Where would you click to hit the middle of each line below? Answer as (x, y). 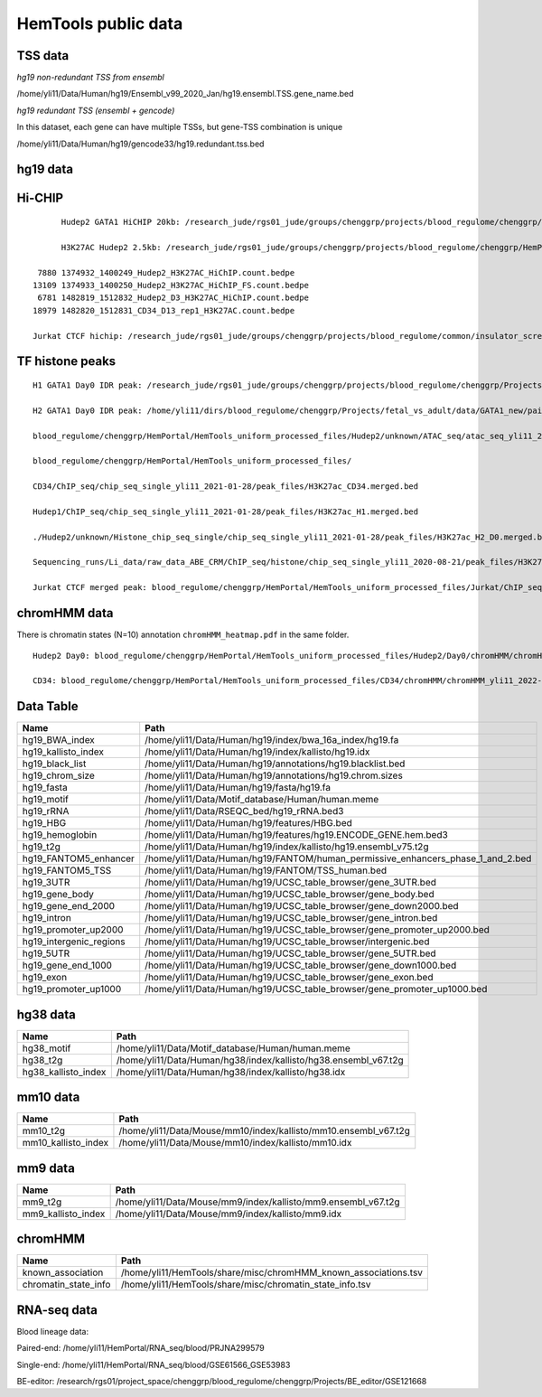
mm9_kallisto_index (64, 1214)
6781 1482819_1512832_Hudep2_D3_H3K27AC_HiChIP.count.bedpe (173, 298)
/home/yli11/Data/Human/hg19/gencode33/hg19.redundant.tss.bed (140, 144)
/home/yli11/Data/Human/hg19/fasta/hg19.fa (238, 788)
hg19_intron (47, 918)
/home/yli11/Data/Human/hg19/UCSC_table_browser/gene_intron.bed (291, 918)
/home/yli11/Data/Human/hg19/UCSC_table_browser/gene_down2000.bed (302, 906)
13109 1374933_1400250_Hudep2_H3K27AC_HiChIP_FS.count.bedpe (171, 285)
